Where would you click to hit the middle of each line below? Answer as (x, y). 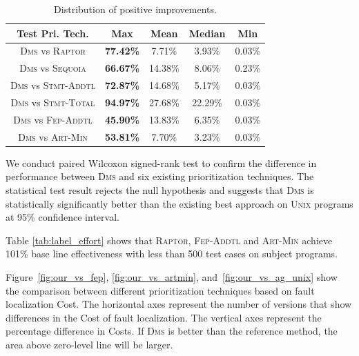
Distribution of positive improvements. (135, 9)
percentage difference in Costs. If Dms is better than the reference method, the (172, 331)
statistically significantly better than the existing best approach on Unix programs (179, 203)
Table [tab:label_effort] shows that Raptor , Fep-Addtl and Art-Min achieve (169, 240)
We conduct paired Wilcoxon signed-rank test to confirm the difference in (161, 162)
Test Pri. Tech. (53, 33)
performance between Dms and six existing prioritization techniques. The (160, 176)
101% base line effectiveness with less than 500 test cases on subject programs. (172, 254)
